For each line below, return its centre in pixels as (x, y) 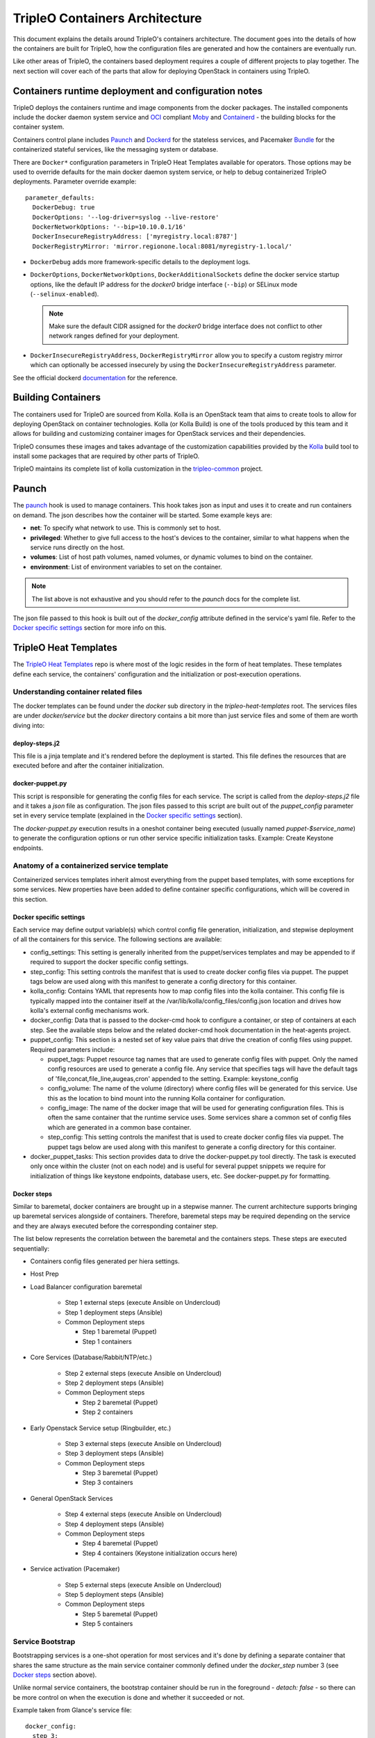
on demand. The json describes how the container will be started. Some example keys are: (142, 515)
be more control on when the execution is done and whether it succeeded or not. (129, 1697)
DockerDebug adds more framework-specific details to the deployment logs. (140, 262)
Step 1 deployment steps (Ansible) (114, 1312)
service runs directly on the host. (77, 547)
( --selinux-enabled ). (65, 294)
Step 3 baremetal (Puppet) (120, 1473)
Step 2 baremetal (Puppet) (120, 1402)
